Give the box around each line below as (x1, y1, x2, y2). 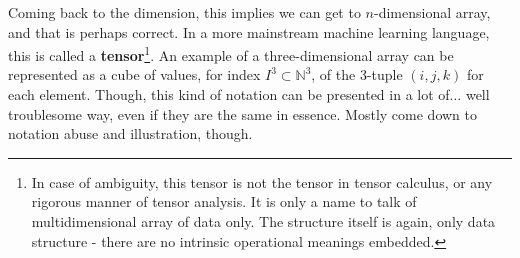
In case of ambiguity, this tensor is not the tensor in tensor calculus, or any (31, 171, 493, 192)
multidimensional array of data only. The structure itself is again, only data (31, 211, 496, 231)
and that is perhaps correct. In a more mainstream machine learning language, (8, 21, 490, 42)
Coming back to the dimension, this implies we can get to (8, 2, 361, 22)
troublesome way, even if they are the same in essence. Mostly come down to (8, 103, 477, 124)
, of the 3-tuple (311, 64, 403, 85)
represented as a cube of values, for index (8, 64, 261, 85)
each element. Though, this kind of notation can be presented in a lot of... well (8, 84, 490, 105)
